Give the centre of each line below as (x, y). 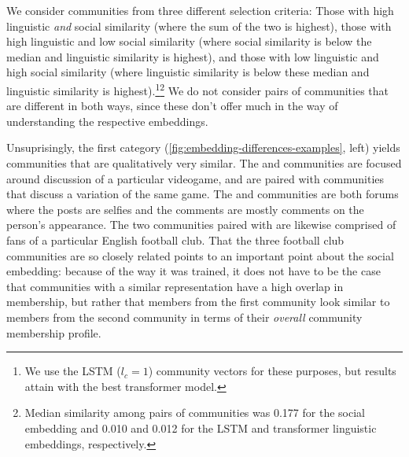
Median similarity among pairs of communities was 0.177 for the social (195, 413)
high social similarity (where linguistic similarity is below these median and (188, 72)
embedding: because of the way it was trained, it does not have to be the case (193, 271)
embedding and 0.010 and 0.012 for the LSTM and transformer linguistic (201, 428)
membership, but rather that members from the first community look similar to (198, 302)
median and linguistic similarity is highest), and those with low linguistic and (193, 56)
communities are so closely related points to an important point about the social (200, 255)
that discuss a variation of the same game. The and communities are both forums (203, 194)
